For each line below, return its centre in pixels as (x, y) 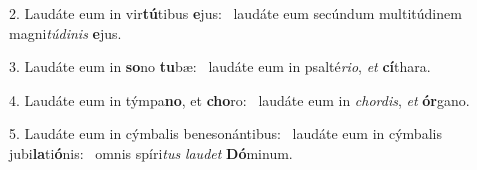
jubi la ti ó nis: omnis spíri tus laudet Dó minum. (151, 152)
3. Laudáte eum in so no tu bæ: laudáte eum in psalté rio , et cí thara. (220, 66)
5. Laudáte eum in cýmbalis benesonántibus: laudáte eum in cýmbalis (225, 133)
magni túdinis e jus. (65, 32)
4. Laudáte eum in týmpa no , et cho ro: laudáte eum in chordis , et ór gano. (239, 99)
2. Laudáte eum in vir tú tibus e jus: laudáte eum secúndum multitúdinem (235, 13)
